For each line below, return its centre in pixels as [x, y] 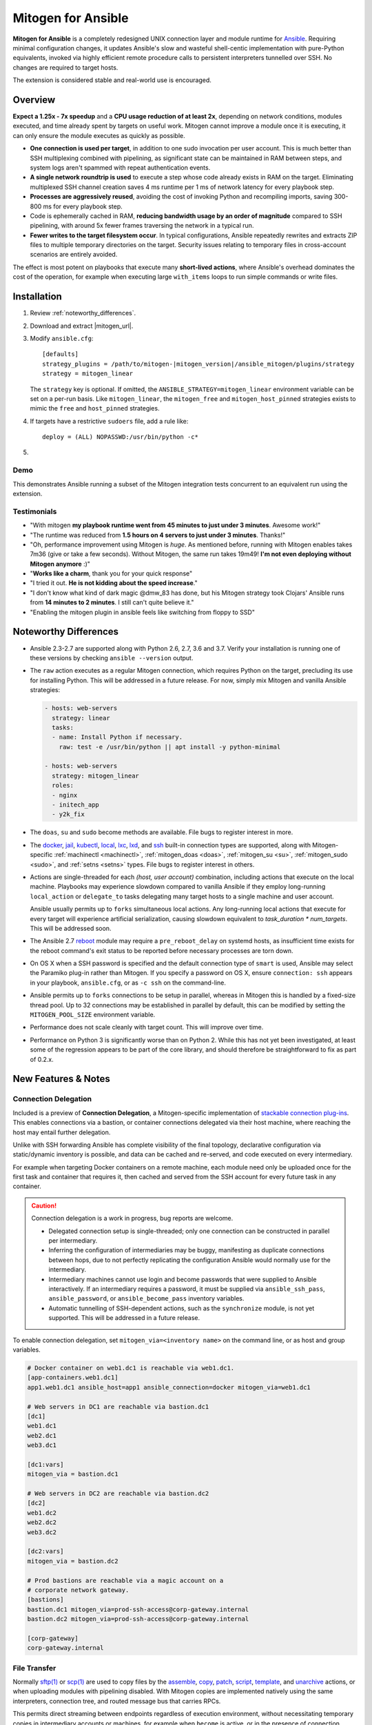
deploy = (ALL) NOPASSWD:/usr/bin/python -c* [121, 437]
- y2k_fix [69, 815]
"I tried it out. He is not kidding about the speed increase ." [114, 583]
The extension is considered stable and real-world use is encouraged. [112, 80]
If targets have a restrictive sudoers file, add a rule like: [109, 421]
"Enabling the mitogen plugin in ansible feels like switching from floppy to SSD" [142, 612]
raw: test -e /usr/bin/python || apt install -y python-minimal [170, 747]
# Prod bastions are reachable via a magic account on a [125, 1580]
